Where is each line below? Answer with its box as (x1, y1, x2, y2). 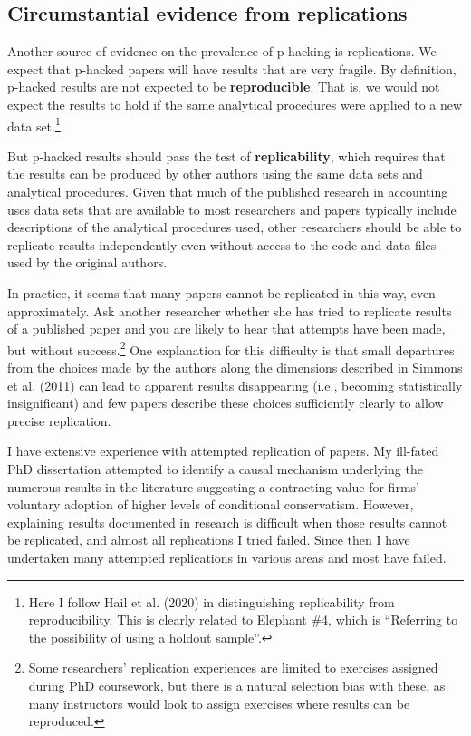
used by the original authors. (7, 253, 168, 272)
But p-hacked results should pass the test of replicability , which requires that (7, 146, 446, 165)
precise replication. (7, 411, 111, 430)
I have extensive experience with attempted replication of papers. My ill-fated (7, 441, 439, 460)
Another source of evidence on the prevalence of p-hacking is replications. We (7, 42, 437, 61)
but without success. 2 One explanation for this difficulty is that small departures (7, 337, 455, 359)
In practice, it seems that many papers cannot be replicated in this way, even (7, 283, 436, 302)
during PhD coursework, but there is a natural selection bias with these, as (28, 675, 446, 694)
